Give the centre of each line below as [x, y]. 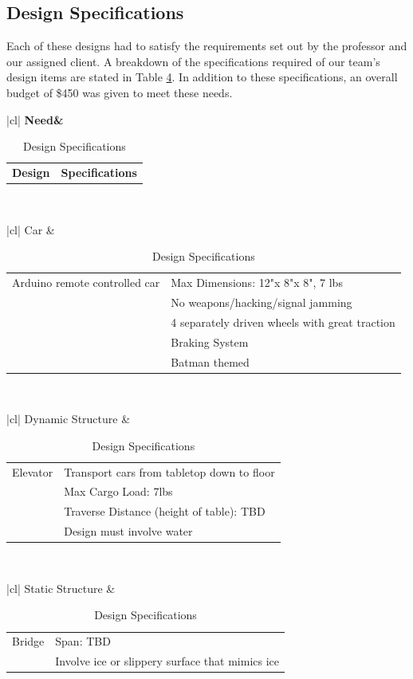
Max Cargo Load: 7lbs [118, 491]
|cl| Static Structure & [61, 588]
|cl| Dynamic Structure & [69, 419]
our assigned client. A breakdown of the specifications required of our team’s [193, 61]
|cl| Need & [35, 119]
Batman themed [210, 361]
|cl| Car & [31, 229]
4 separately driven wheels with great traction [283, 322]
